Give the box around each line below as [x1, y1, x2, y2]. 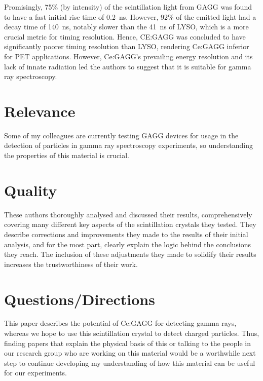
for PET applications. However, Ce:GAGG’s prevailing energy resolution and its [4, 51, 253, 61]
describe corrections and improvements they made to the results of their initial [4, 228, 248, 239]
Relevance [4, 100, 76, 121]
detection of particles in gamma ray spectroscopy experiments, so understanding [4, 140, 253, 150]
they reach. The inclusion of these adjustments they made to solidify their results [4, 249, 256, 259]
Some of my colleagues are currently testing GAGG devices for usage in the [4, 130, 239, 140]
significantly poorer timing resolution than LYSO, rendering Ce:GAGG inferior [4, 41, 249, 52]
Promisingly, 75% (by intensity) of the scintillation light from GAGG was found [4, 2, 252, 12]
